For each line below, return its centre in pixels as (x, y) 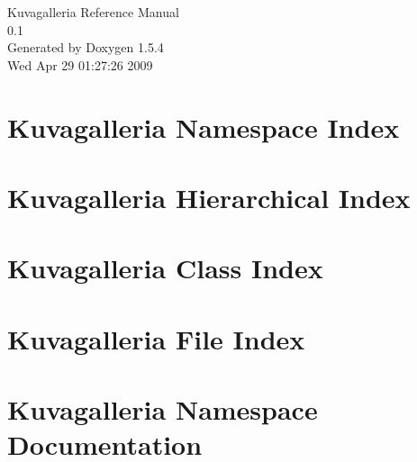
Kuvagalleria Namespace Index (204, 127)
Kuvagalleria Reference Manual (93, 12)
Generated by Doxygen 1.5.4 (86, 47)
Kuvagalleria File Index (156, 338)
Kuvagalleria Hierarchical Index (209, 197)
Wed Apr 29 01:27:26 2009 (80, 64)
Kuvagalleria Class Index (165, 268)
